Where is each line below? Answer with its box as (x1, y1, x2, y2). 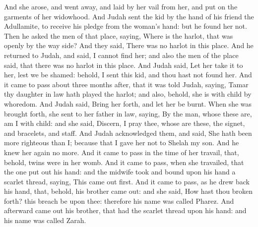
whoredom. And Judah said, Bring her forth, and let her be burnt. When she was (4, 98, 252, 109)
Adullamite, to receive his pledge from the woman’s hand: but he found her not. (4, 21, 247, 31)
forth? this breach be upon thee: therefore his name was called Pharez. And (4, 195, 234, 206)
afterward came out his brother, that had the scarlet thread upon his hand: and (4, 205, 247, 216)
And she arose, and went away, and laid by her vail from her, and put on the (4, 1, 238, 11)
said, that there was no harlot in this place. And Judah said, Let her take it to (4, 59, 243, 70)
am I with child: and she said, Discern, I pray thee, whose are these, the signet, (4, 118, 245, 128)
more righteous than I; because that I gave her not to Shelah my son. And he (4, 137, 239, 148)
